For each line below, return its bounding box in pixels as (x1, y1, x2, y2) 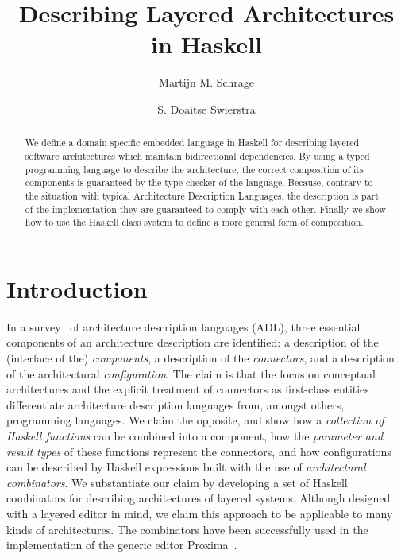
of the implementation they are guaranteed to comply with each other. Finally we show (25, 202, 386, 215)
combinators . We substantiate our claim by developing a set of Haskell (6, 474, 348, 490)
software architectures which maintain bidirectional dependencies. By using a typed (25, 149, 370, 162)
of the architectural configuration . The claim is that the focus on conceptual (6, 365, 376, 382)
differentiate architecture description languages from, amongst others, (6, 396, 345, 413)
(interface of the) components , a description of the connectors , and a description (6, 350, 395, 366)
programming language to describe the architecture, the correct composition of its (25, 162, 364, 176)
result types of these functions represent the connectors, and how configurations (6, 443, 391, 459)
